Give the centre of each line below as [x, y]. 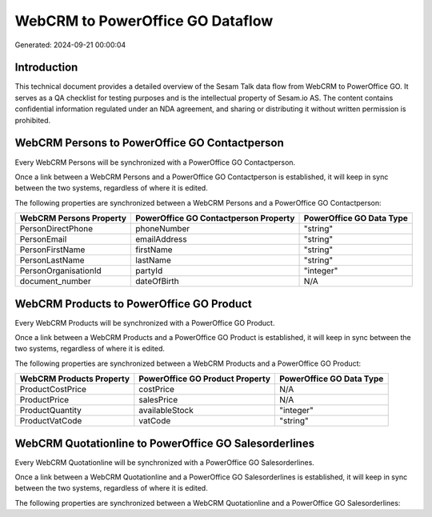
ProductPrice [44, 400]
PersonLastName [52, 260]
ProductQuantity [50, 411]
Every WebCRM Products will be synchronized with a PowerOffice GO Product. [145, 323]
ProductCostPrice [53, 390]
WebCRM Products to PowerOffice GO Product [133, 304]
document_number [55, 282]
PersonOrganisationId [60, 271]
